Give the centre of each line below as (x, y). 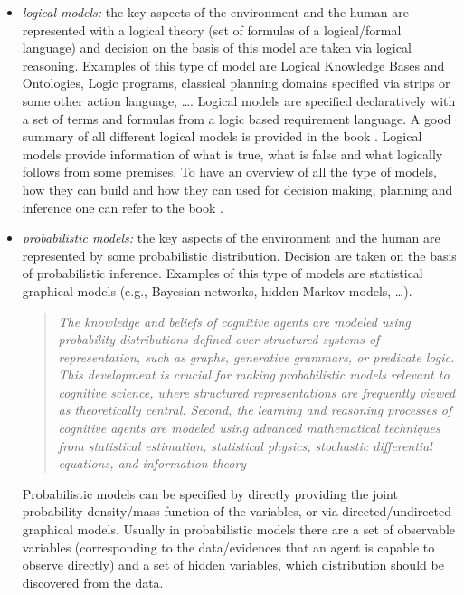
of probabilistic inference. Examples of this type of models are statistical (223, 273)
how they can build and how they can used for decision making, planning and (237, 189)
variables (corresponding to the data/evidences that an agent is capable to (228, 547)
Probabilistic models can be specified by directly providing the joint (210, 493)
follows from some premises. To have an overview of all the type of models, (229, 172)
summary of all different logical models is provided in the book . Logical (222, 136)
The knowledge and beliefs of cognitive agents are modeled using (234, 321)
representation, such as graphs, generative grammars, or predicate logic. (256, 356)
